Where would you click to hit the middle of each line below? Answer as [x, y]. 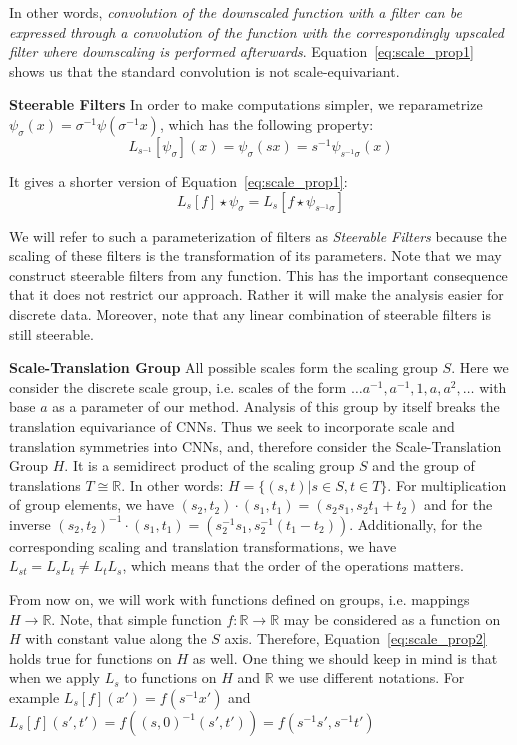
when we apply [54, 677]
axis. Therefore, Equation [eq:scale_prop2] [355, 638]
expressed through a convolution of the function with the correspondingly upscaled [256, 31]
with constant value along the [116, 638]
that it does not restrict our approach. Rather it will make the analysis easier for [256, 294]
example [34, 697]
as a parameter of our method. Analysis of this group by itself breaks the [276, 406]
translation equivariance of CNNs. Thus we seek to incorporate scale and [232, 425]
